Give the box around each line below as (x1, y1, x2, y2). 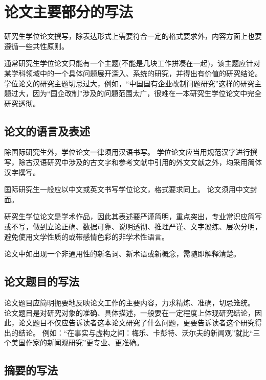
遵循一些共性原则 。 (4, 40, 69, 51)
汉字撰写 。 (4, 167, 40, 177)
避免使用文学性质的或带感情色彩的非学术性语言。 (4, 231, 169, 242)
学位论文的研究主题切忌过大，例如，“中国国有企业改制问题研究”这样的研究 (4, 78, 255, 88)
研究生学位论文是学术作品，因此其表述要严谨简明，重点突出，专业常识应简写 (4, 211, 262, 222)
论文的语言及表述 (4, 123, 90, 138)
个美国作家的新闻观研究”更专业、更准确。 (4, 337, 144, 348)
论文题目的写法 (4, 273, 79, 289)
